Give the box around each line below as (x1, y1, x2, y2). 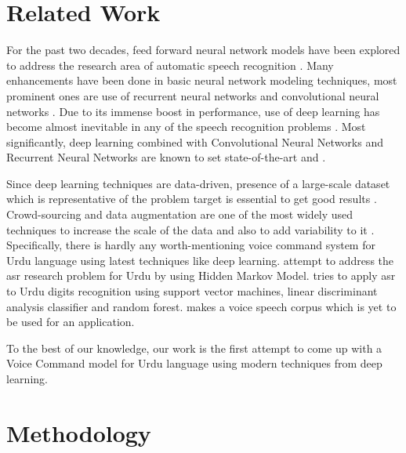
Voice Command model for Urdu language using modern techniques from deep (6, 355, 382, 371)
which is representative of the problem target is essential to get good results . (6, 190, 377, 207)
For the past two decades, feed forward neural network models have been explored (6, 42, 401, 58)
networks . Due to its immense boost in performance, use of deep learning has (6, 103, 380, 119)
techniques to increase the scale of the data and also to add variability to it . (6, 221, 375, 237)
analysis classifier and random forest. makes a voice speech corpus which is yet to (6, 298, 397, 314)
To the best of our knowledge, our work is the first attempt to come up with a (6, 339, 382, 356)
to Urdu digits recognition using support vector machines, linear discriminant (6, 283, 378, 299)
